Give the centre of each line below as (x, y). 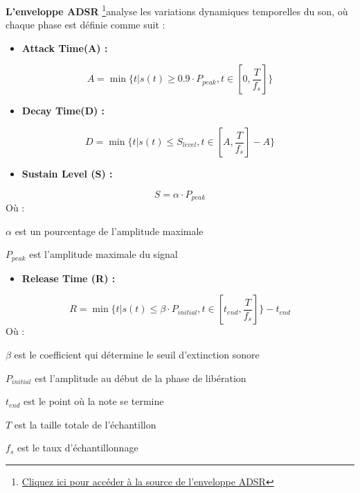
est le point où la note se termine (94, 401)
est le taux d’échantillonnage (78, 448)
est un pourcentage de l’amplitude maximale (109, 231)
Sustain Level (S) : (67, 174)
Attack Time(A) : (65, 47)
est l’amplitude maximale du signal (103, 254)
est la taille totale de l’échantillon (85, 424)
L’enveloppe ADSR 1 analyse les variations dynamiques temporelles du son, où (177, 10)
